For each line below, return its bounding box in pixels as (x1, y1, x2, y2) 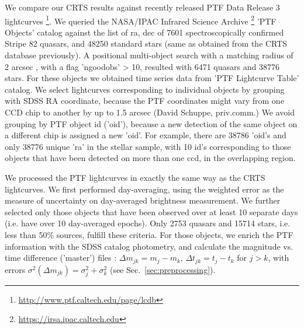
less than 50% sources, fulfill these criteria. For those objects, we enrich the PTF (5, 228, 293, 240)
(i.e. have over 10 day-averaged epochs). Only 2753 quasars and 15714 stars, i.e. (5, 217, 291, 229)
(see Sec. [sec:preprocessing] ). (109, 263, 216, 275)
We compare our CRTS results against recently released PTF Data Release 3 (5, 1, 280, 13)
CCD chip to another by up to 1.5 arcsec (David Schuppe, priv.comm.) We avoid (5, 106, 295, 118)
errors (5, 263, 26, 275)
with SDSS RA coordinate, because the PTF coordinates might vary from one (5, 94, 284, 107)
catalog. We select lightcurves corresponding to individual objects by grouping (5, 83, 285, 95)
